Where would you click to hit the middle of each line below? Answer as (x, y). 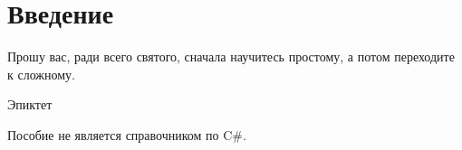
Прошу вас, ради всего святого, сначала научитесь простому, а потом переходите (231, 56)
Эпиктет (30, 104)
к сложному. (41, 74)
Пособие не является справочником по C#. (127, 134)
